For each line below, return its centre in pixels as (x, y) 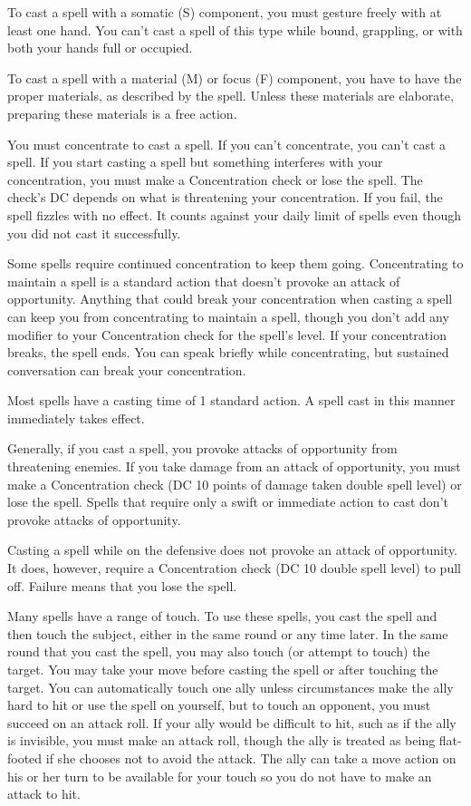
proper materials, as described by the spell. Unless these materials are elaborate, (231, 96)
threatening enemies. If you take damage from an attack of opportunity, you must (234, 466)
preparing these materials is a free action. (122, 113)
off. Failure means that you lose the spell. (122, 585)
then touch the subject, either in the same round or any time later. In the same (228, 633)
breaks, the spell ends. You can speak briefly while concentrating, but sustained (228, 352)
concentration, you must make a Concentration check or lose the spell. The (215, 179)
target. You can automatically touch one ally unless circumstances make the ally (231, 687)
